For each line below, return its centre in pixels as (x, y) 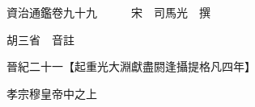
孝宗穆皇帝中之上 (51, 93)
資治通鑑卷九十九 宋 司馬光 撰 (108, 12)
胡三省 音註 (40, 39)
